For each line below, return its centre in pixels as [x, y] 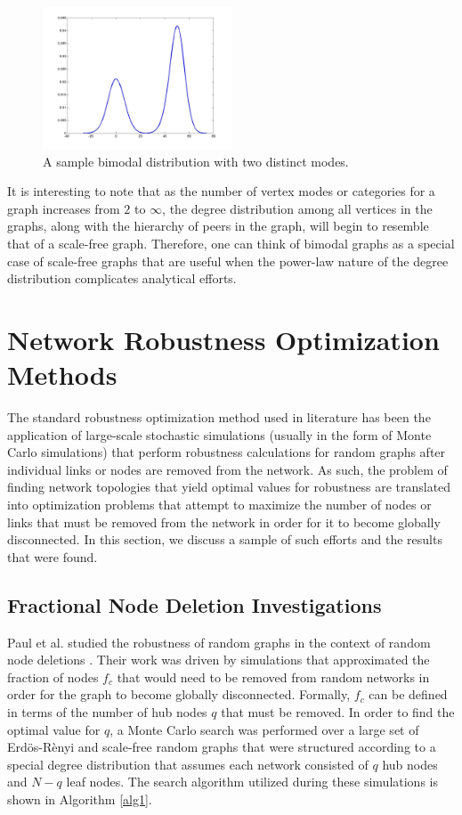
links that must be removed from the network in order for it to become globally [224, 522]
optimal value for [54, 729]
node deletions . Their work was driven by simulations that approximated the [219, 660]
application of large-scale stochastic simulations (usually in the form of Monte [219, 434]
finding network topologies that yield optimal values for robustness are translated [229, 487]
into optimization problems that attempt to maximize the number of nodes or [219, 505]
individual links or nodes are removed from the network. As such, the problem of [227, 469]
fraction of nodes [53, 676]
